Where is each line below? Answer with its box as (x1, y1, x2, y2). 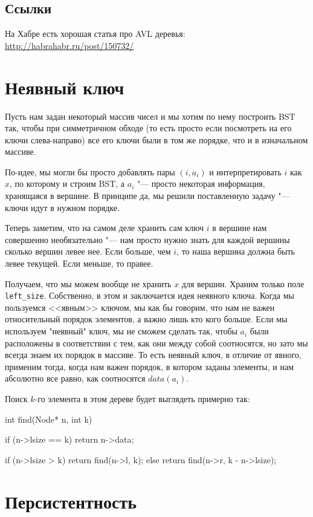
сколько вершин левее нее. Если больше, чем (5, 245, 171, 258)
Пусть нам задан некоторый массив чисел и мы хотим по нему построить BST (5, 109, 295, 122)
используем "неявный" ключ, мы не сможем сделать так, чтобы (5, 325, 237, 337)
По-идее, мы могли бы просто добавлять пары (5, 165, 175, 178)
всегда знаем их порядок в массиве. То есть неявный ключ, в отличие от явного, (5, 348, 302, 361)
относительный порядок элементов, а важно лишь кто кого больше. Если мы (5, 313, 288, 325)
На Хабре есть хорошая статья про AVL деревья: (5, 27, 186, 40)
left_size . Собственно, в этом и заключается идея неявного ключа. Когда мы (5, 289, 294, 302)
